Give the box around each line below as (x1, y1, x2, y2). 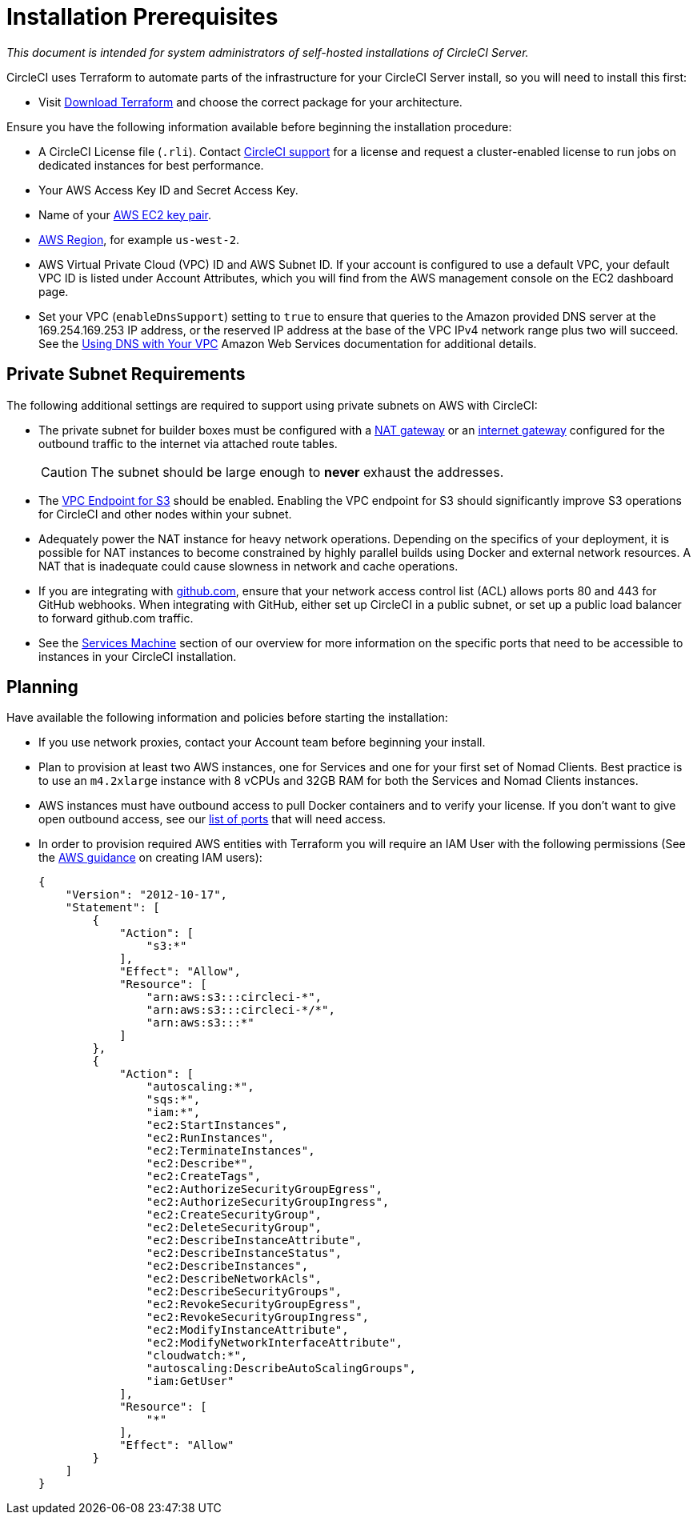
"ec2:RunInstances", (146, 1131, 275, 1145)
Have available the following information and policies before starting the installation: (6, 710, 448, 725)
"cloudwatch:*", (146, 1349, 248, 1363)
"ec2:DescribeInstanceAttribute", (146, 1234, 363, 1247)
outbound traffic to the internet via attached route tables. (38, 436, 338, 450)
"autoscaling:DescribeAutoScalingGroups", (146, 1362, 417, 1375)
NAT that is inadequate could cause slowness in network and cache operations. (38, 558, 459, 573)
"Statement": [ (65, 901, 160, 915)
